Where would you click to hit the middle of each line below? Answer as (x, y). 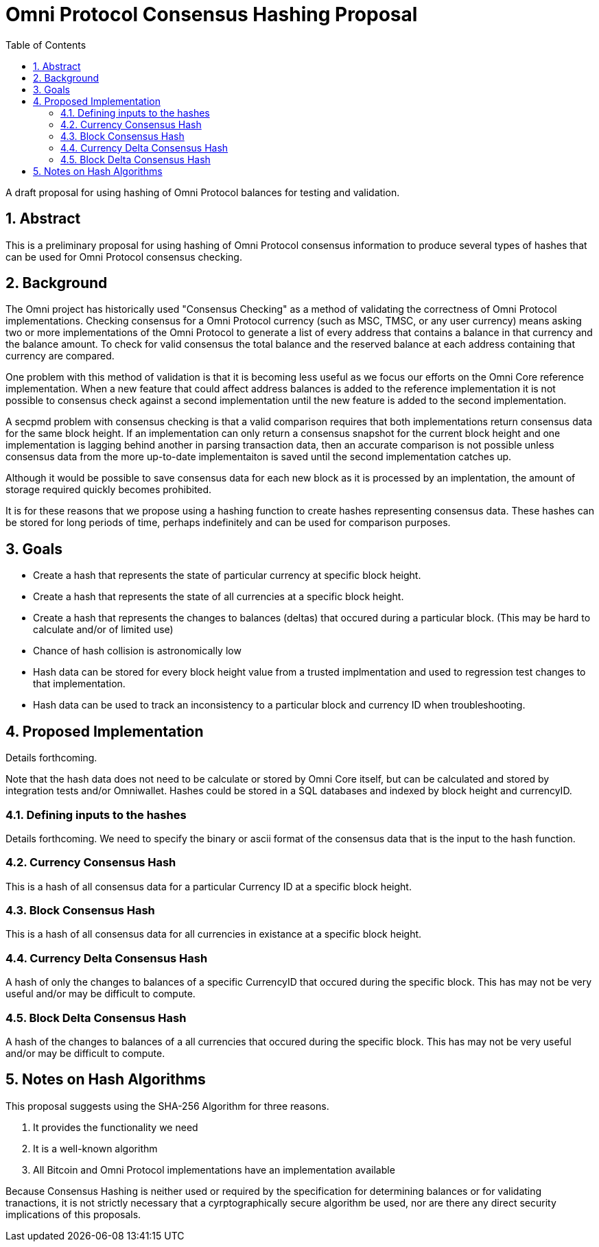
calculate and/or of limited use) (103, 630)
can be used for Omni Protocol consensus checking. (124, 257)
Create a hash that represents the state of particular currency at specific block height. (227, 575)
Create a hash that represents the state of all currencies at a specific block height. (219, 597)
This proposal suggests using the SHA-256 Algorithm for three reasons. (167, 1106)
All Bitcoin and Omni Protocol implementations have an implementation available (214, 1169)
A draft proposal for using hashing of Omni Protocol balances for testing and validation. (203, 192)
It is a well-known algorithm (95, 1148)
